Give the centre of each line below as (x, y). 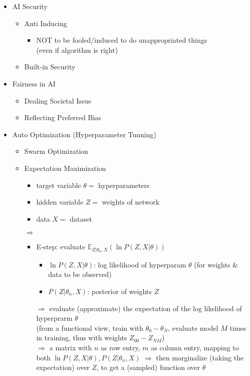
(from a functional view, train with (90, 327)
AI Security (30, 6)
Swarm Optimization (56, 151)
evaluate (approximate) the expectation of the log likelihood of (146, 308)
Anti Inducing (46, 23)
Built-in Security (50, 67)
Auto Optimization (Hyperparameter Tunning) (84, 134)
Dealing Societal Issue (58, 100)
